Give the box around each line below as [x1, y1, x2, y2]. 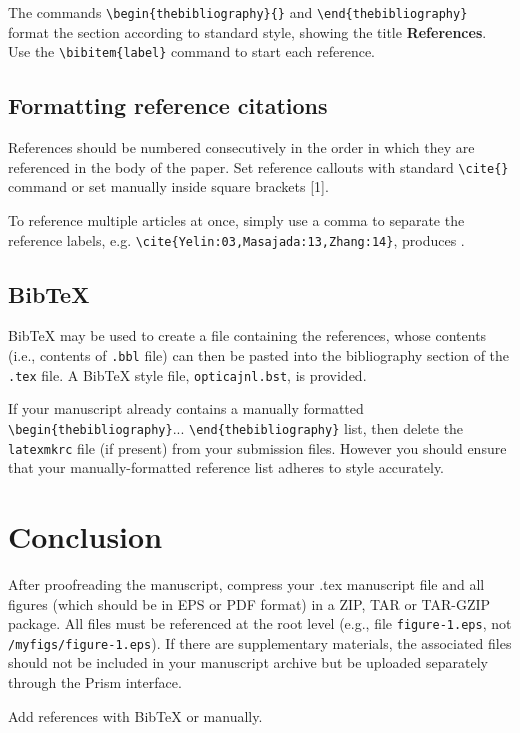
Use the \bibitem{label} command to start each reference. [8, 41, 376, 62]
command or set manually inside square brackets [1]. [8, 176, 329, 197]
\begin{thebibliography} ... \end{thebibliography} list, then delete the [8, 417, 464, 438]
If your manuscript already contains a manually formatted [8, 398, 364, 419]
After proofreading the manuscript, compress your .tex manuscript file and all [8, 573, 485, 594]
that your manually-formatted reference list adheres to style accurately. [8, 457, 445, 478]
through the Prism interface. [8, 672, 182, 693]
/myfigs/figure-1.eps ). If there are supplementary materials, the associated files [8, 632, 512, 653]
